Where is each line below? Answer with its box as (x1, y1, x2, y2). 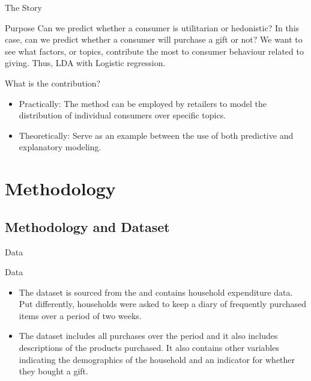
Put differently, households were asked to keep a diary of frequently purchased (19, 297, 307, 310)
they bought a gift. (19, 365, 88, 377)
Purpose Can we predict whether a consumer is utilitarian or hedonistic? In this (5, 21, 300, 34)
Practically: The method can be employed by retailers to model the (19, 97, 267, 109)
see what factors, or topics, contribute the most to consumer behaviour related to (5, 44, 304, 57)
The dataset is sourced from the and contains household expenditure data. (19, 285, 293, 298)
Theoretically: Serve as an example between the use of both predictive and (19, 129, 294, 141)
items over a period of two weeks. (19, 309, 142, 322)
